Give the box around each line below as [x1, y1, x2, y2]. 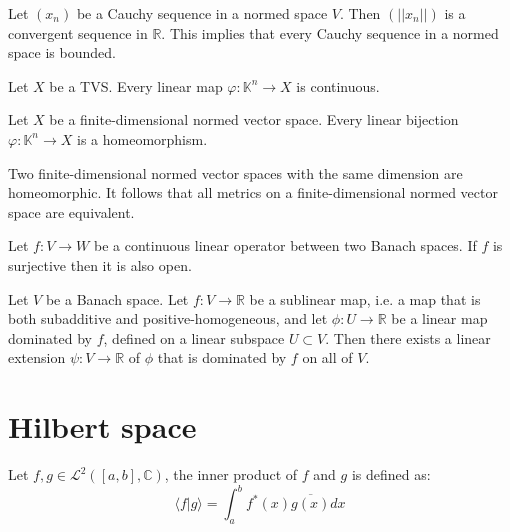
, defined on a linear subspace [103, 327, 285, 348]
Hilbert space [8, 406, 197, 447]
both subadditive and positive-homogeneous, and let [8, 308, 328, 329]
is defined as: [351, 464, 431, 485]
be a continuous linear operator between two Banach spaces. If [93, 235, 477, 256]
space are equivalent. [8, 201, 135, 222]
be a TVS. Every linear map [49, 75, 223, 96]
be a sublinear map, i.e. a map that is [249, 288, 481, 309]
